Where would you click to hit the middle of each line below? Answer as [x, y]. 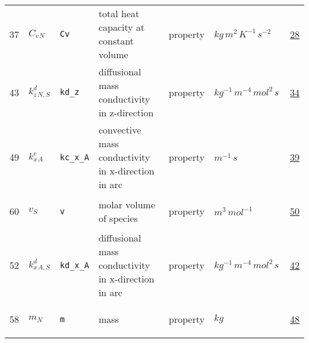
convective [120, 130]
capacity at [122, 27]
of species [118, 218]
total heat [119, 13]
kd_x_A [74, 265]
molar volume [127, 204]
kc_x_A [74, 157]
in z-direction [126, 112]
